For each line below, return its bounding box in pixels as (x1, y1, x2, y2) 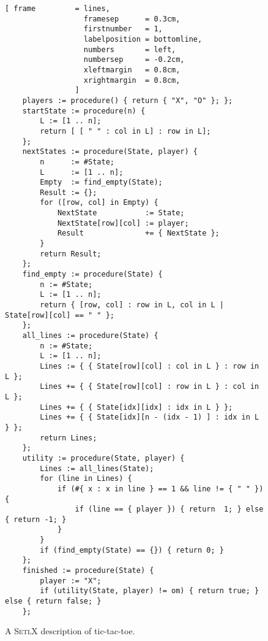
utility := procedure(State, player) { (22, 453, 185, 463)
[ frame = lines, (5, 4, 110, 13)
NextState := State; (57, 209, 185, 218)
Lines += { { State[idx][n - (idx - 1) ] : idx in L (40, 413, 259, 422)
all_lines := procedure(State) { (22, 331, 158, 340)
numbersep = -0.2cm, (83, 55, 185, 64)
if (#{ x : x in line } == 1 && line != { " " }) (57, 484, 264, 493)
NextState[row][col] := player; (57, 218, 189, 228)
